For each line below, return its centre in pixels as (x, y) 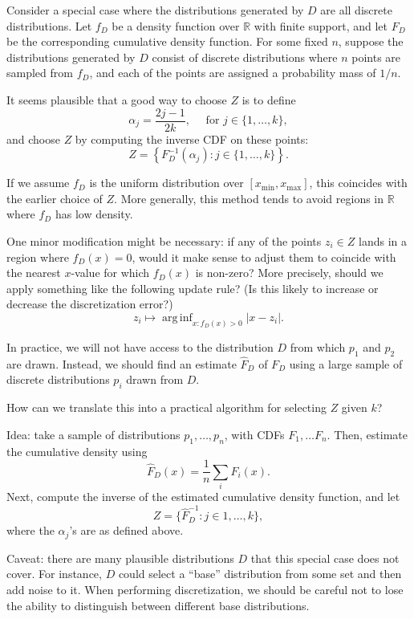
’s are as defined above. (126, 530)
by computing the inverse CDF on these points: (192, 138)
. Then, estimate (367, 434)
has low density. (94, 214)
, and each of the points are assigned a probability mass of (233, 73)
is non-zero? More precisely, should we (289, 273)
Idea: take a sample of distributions (93, 434)
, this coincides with (358, 183)
